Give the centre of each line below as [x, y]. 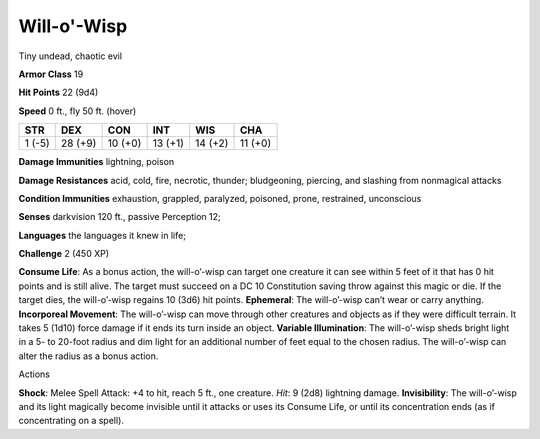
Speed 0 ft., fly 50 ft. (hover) [77, 111]
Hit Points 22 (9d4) [58, 92]
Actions [34, 374]
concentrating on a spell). [71, 421]
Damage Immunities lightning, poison [96, 162]
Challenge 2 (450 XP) [64, 254]
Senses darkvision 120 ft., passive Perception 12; [119, 217]
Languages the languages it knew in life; [102, 235]
